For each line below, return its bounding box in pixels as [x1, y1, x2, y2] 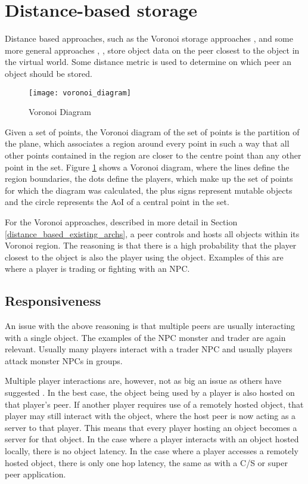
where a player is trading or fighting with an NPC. [5, 262, 190, 275]
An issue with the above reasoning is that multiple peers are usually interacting [5, 319, 295, 332]
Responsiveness [5, 291, 101, 310]
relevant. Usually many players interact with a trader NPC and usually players [5, 343, 293, 355]
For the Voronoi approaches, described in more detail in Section [5, 215, 238, 228]
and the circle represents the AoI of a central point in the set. [5, 196, 229, 208]
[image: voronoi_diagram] [29, 88, 131, 97]
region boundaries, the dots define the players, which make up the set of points [5, 172, 293, 185]
